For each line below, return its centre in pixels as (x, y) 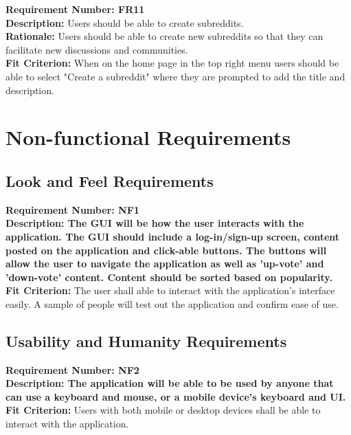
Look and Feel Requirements (110, 180)
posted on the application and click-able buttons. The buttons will (166, 250)
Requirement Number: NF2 (72, 369)
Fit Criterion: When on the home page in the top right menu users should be (172, 63)
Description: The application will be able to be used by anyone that (170, 383)
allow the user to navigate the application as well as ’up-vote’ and (165, 264)
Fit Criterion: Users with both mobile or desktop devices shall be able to (163, 410)
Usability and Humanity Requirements (146, 341)
